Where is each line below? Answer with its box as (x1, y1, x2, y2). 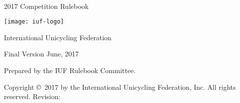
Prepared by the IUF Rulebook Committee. (4, 65, 136, 76)
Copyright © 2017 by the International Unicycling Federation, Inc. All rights (4, 81, 236, 92)
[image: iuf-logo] (4, 18, 64, 26)
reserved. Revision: (4, 91, 61, 102)
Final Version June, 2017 (4, 49, 79, 59)
